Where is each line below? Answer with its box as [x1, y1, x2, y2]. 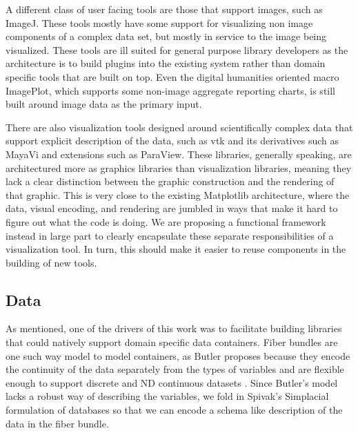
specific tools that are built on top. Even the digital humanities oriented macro [6, 69, 339, 84]
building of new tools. [6, 255, 97, 269]
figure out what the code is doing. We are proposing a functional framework [6, 214, 326, 229]
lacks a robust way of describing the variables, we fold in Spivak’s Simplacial [6, 389, 329, 403]
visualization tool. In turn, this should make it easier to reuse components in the [6, 242, 346, 256]
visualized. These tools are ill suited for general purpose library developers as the [6, 42, 348, 57]
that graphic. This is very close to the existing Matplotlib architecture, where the [6, 187, 350, 202]
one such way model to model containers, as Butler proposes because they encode [6, 348, 350, 363]
